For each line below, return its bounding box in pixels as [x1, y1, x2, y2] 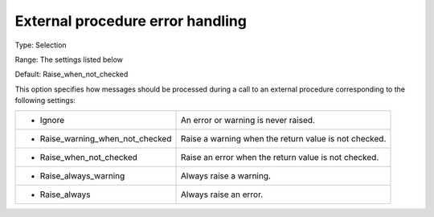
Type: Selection [14, 40, 68, 50]
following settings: [14, 96, 76, 105]
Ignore [39, 114, 64, 125]
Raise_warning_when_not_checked [39, 133, 172, 144]
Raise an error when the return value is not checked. [180, 151, 379, 162]
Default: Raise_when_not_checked [14, 69, 129, 80]
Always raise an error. [180, 189, 264, 200]
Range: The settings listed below [14, 55, 124, 64]
